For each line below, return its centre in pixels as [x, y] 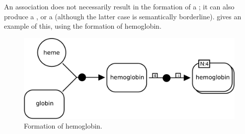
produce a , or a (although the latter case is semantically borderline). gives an [123, 16]
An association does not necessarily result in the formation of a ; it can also [119, 6]
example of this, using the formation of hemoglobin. [83, 26]
